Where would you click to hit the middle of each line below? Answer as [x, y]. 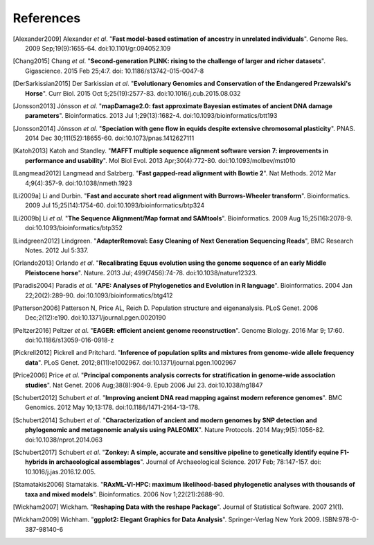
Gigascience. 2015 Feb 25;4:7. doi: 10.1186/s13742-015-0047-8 [115, 71]
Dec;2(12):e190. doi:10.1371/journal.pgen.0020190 [96, 318]
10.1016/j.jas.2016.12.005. [61, 472]
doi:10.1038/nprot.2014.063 [64, 440]
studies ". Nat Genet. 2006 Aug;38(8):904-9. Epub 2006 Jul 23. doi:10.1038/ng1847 [144, 385]
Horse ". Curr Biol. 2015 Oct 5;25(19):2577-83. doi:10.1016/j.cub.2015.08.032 [133, 93]
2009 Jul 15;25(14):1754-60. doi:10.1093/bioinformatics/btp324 [115, 205]
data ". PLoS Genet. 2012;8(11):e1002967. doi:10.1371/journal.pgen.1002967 [131, 362]
